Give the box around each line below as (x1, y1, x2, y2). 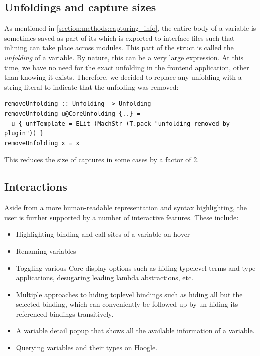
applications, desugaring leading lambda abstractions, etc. (16, 272, 194, 283)
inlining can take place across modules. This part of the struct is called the (4, 42, 234, 53)
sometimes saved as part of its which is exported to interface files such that (4, 32, 235, 43)
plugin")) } (4, 130, 44, 137)
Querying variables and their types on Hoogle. (16, 342, 158, 353)
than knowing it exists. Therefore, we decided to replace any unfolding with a (4, 72, 242, 82)
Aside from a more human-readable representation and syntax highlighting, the (4, 202, 247, 213)
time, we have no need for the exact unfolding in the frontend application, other (4, 62, 249, 72)
